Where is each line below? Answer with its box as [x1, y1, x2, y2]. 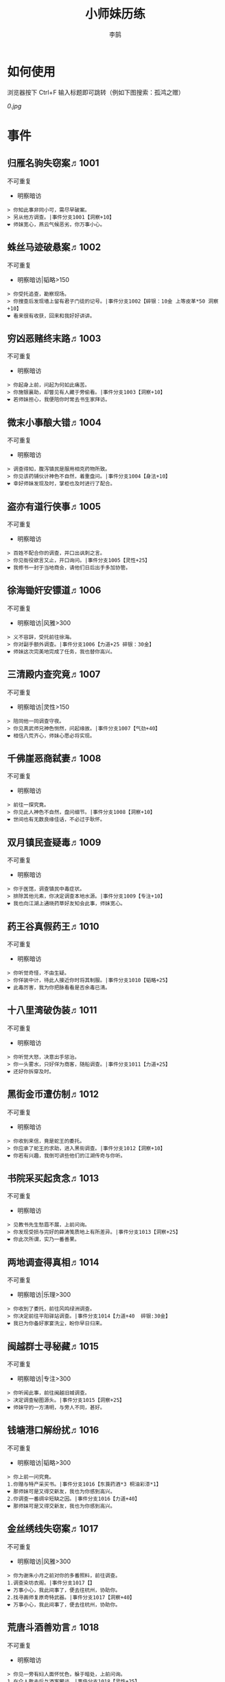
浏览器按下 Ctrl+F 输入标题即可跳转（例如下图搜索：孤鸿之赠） [7, 88, 185, 96]
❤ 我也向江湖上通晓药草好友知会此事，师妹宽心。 [7, 900, 126, 907]
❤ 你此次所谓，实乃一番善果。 [7, 1236, 80, 1243]
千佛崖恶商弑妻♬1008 [7, 752, 102, 764]
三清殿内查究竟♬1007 [7, 668, 101, 680]
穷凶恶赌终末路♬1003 [7, 332, 102, 344]
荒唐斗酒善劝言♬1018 [7, 1622, 99, 1633]
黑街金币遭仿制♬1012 [7, 1088, 99, 1100]
